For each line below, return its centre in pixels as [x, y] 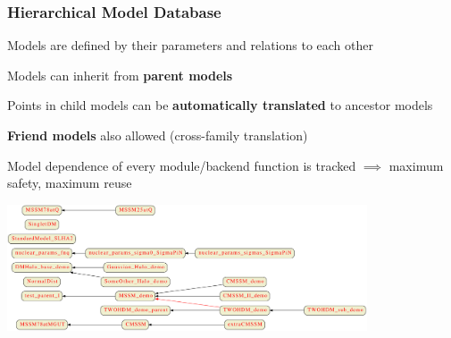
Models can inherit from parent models [120, 75]
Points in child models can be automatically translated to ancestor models [220, 105]
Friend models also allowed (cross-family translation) [158, 135]
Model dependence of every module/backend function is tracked [182, 165]
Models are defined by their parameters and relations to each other [190, 45]
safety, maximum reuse [70, 183]
